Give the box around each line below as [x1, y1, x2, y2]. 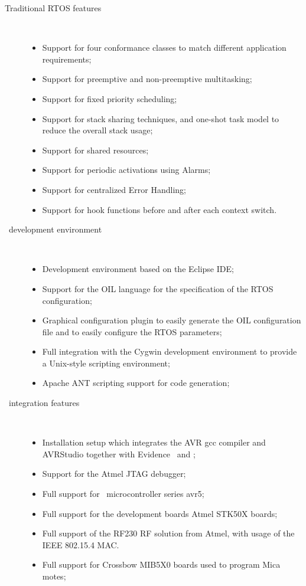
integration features [8, 397, 80, 409]
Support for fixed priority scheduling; [42, 92, 177, 104]
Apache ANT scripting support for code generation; [42, 377, 230, 389]
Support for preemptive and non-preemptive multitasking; [42, 73, 252, 85]
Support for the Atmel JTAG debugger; [42, 467, 186, 480]
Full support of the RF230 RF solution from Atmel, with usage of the [42, 527, 295, 539]
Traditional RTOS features [5, 2, 102, 14]
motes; [42, 570, 66, 582]
